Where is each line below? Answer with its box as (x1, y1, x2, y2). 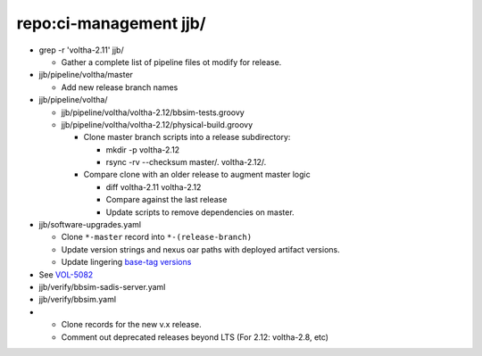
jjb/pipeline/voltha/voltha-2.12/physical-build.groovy (61, 119, 253, 129)
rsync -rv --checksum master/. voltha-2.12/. (105, 157, 267, 168)
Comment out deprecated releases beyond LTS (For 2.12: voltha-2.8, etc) (61, 331, 329, 343)
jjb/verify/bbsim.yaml (38, 294, 116, 305)
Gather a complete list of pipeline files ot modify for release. (61, 56, 282, 67)
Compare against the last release (105, 195, 228, 205)
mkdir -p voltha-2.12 (105, 144, 180, 155)
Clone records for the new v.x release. (61, 319, 203, 330)
